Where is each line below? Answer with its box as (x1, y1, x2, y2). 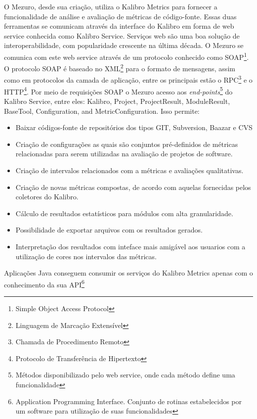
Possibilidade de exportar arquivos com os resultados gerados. (15, 225, 203, 235)
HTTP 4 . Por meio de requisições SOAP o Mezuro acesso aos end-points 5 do (4, 85, 233, 96)
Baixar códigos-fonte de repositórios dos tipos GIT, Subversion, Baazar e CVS (15, 122, 253, 133)
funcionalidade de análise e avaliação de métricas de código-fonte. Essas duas (4, 11, 237, 21)
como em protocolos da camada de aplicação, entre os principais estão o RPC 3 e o (4, 73, 253, 85)
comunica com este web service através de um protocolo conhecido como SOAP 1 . (4, 50, 249, 62)
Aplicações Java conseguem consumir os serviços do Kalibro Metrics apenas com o (4, 268, 253, 278)
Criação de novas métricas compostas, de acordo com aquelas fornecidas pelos (15, 182, 251, 192)
